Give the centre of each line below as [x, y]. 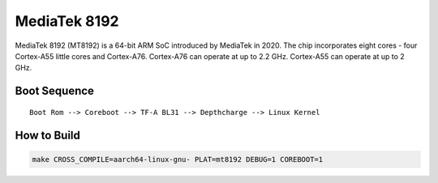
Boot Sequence [55, 91]
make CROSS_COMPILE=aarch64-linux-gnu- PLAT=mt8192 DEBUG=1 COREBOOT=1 [178, 159]
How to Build [48, 135]
